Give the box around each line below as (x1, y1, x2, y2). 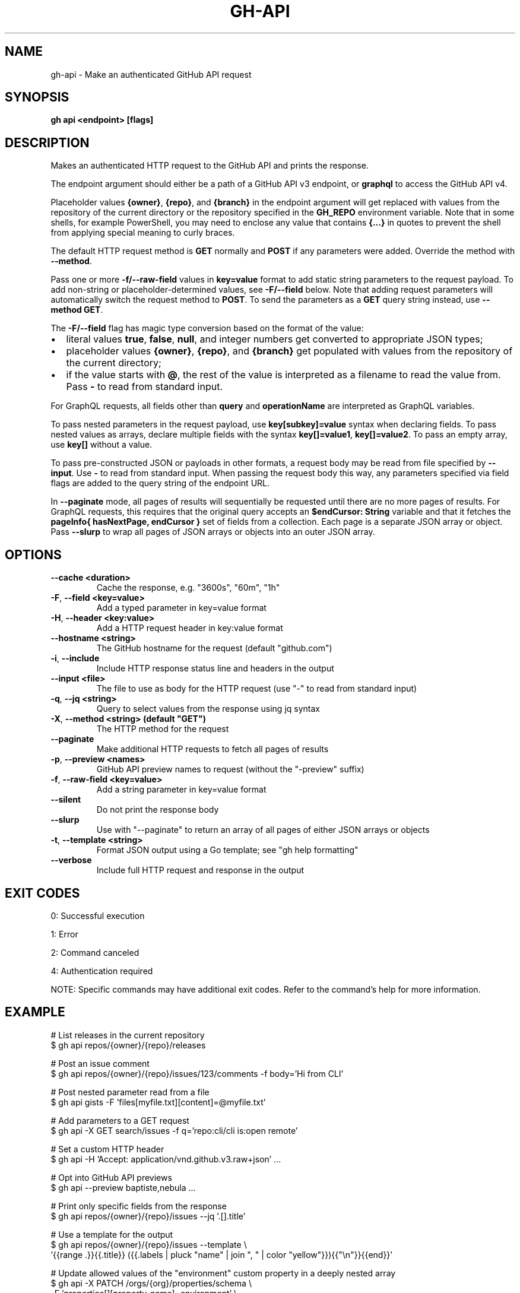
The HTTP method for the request (96, 724, 229, 734)
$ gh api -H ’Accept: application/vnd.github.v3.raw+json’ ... (50, 1153, 281, 1164)
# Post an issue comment (50, 1058, 150, 1069)
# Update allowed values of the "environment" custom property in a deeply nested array (50, 1267, 396, 1278)
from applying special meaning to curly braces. (50, 227, 235, 238)
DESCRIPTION (5, 135, 90, 150)
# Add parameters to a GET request (50, 1115, 189, 1126)
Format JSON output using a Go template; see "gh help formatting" (96, 845, 359, 855)
